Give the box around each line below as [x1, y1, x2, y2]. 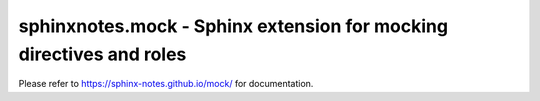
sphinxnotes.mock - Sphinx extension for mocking [18, 15, 449, 37]
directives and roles [18, 43, 187, 65]
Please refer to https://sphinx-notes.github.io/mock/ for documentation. [18, 78, 314, 90]
